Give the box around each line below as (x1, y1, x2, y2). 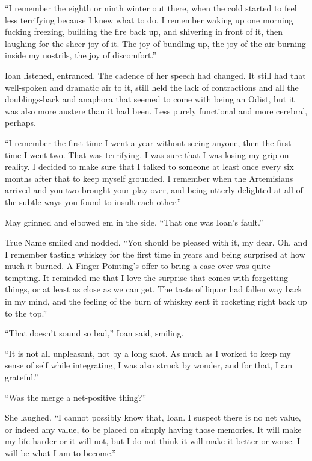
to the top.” (5, 306, 47, 319)
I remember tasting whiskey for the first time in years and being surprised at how (5, 247, 305, 260)
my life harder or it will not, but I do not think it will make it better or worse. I (5, 435, 301, 447)
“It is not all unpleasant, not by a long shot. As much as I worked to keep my (5, 347, 291, 359)
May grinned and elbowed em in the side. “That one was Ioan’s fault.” (5, 215, 263, 228)
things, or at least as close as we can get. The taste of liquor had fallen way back (5, 283, 302, 295)
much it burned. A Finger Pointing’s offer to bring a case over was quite (5, 259, 271, 272)
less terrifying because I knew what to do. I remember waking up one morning (5, 13, 293, 26)
